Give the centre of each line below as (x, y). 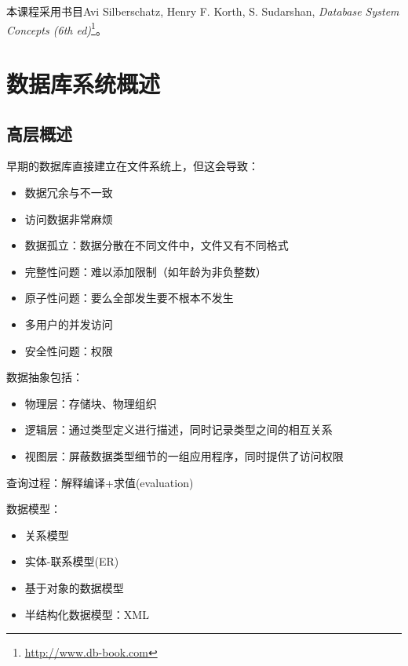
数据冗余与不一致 (69, 193)
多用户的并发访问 (69, 324)
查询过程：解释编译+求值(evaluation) (100, 482)
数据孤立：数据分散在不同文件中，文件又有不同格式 (157, 245)
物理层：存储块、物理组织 (91, 403)
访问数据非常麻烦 (69, 218)
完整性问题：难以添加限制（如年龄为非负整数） (146, 271)
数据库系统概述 (84, 84)
